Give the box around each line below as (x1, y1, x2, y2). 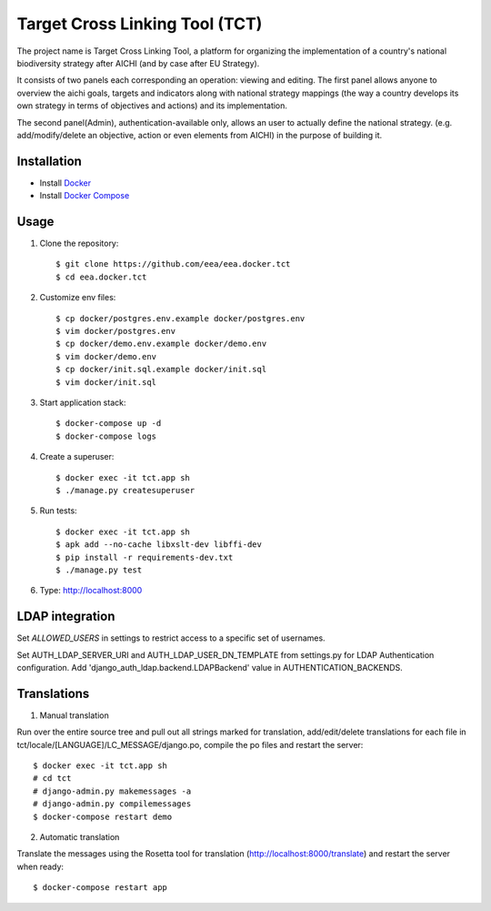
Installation (16, 153, 82, 168)
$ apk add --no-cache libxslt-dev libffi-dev (55, 540, 263, 550)
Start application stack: (39, 397, 126, 408)
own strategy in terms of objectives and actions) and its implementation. (16, 100, 288, 111)
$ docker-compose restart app (33, 883, 168, 893)
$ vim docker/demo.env (55, 351, 157, 361)
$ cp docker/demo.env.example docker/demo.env (55, 339, 267, 349)
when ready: (16, 861, 64, 872)
